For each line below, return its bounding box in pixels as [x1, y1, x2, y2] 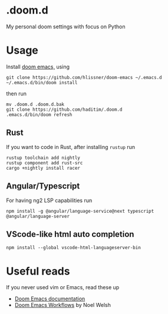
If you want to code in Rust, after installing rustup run [6, 143, 136, 150]
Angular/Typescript [6, 181, 80, 191]
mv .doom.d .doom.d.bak [6, 101, 65, 107]
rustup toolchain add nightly [6, 154, 81, 161]
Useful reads [6, 265, 70, 277]
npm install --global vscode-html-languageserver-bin [6, 245, 141, 251]
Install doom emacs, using [6, 63, 70, 70]
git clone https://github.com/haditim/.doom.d [6, 107, 123, 113]
